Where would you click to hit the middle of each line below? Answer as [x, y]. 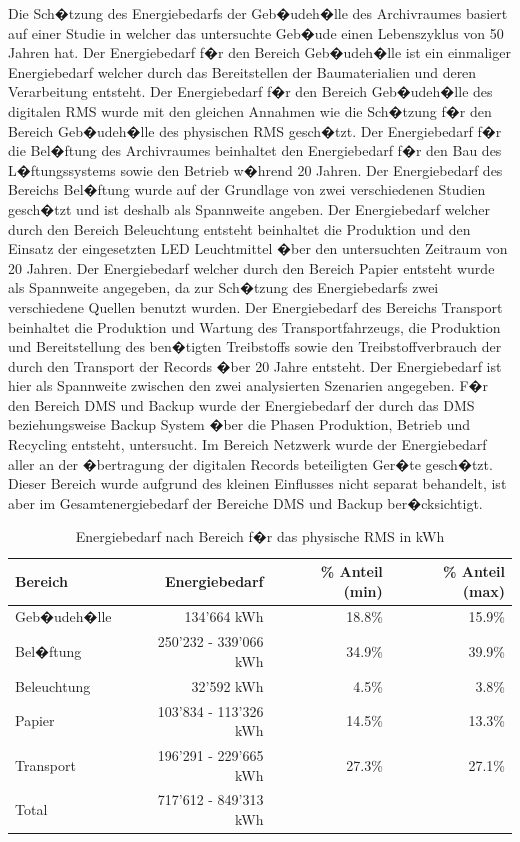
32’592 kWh [227, 685]
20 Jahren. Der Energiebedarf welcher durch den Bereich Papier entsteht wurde [251, 267]
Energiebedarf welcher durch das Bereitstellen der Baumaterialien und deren [242, 71]
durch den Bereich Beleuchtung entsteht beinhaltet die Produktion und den [239, 228]
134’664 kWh [224, 616]
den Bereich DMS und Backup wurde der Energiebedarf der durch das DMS [241, 404]
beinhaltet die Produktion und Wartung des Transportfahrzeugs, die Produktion [254, 326]
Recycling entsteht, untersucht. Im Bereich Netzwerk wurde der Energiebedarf [247, 444]
